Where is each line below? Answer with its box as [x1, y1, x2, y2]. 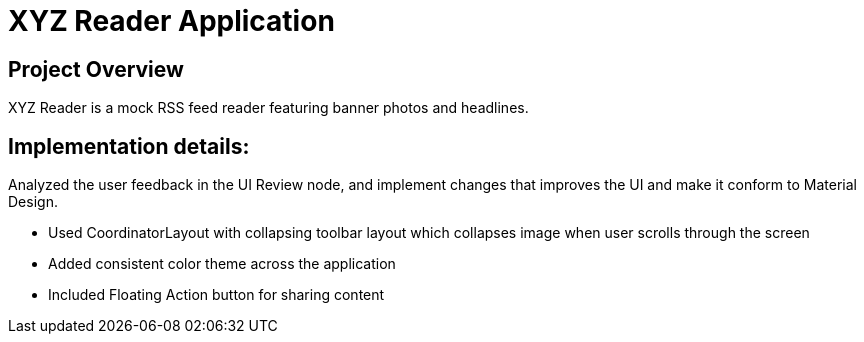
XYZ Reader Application [8, 4, 335, 38]
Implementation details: [8, 133, 250, 159]
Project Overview [8, 56, 184, 82]
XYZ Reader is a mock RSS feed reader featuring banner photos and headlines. [8, 99, 529, 117]
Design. [8, 193, 58, 211]
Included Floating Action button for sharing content [48, 286, 385, 304]
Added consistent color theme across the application [48, 255, 396, 273]
